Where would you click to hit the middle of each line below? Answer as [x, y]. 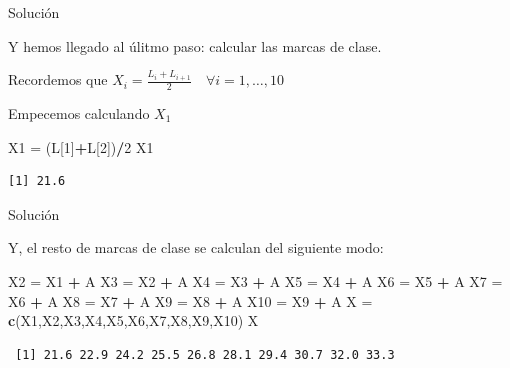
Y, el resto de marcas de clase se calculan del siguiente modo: [196, 247]
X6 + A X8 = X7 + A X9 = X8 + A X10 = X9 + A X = [190, 300]
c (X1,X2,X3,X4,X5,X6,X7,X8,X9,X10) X [133, 320]
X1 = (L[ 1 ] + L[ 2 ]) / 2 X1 [81, 146]
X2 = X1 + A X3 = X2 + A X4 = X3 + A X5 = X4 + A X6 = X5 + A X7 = [255, 280]
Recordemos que [58, 79]
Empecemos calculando [79, 113]
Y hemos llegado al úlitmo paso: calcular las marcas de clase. [195, 45]
